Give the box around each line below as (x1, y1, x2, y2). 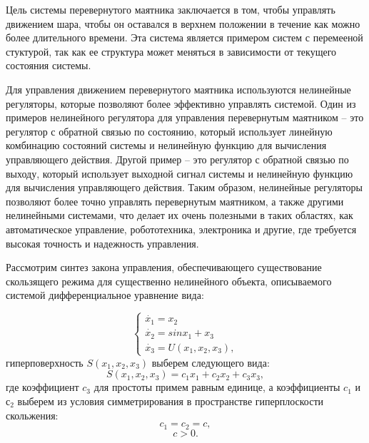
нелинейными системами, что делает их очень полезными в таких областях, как (6, 208, 353, 223)
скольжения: (6, 407, 59, 422)
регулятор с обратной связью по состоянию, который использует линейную (6, 123, 333, 138)
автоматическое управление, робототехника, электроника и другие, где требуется (6, 221, 357, 236)
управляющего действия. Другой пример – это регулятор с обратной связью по (6, 151, 349, 166)
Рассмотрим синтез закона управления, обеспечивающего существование (6, 260, 322, 275)
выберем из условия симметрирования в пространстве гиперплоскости (17, 394, 324, 408)
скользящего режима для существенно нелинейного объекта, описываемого (6, 273, 332, 288)
